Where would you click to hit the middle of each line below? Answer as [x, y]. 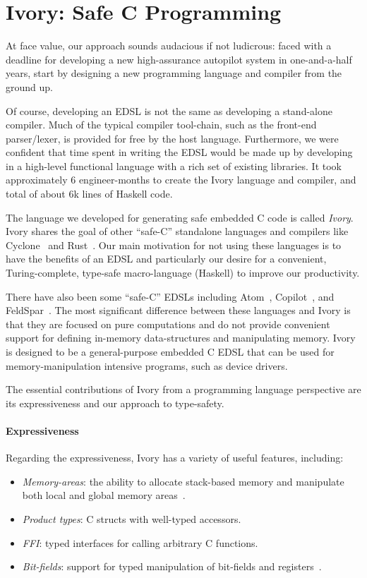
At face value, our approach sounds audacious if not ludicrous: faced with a [169, 46]
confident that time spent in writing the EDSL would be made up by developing [179, 152]
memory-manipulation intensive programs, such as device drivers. [147, 365]
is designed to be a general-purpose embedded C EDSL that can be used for [170, 351]
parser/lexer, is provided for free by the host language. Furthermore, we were [172, 138]
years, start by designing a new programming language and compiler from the [174, 73]
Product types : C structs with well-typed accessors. [132, 518]
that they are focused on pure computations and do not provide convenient [168, 324]
